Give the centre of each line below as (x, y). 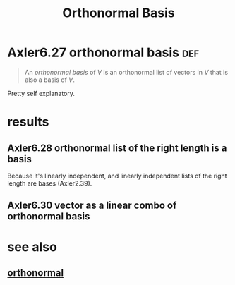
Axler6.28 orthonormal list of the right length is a (117, 148)
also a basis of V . (50, 80)
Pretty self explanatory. (41, 93)
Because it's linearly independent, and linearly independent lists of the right (117, 176)
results (28, 122)
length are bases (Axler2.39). (50, 183)
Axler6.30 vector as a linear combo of (92, 206)
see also (32, 247)
